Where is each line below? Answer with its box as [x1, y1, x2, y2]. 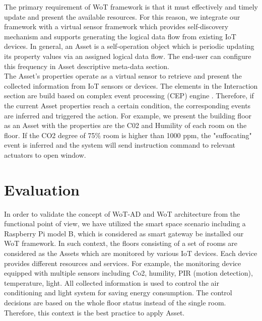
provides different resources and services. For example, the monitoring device [4, 258, 241, 268]
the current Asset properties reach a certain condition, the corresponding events [4, 100, 251, 110]
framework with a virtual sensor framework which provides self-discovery [4, 21, 229, 32]
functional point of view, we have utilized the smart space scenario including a [4, 218, 246, 229]
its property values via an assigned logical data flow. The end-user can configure [4, 50, 251, 61]
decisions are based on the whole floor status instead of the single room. [4, 297, 226, 307]
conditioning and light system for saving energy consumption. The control [4, 287, 232, 298]
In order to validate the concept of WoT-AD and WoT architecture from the [4, 208, 240, 219]
